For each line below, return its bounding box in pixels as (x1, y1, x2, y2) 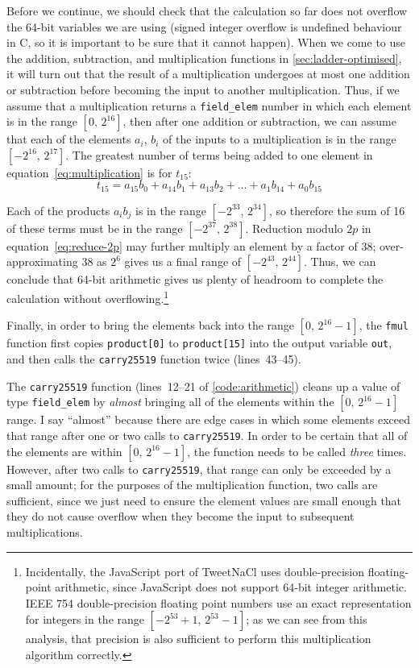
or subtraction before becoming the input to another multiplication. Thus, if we (6, 81, 400, 98)
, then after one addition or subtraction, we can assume (122, 113, 396, 130)
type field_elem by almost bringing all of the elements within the (6, 393, 334, 410)
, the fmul (359, 317, 409, 334)
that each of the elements (6, 131, 131, 147)
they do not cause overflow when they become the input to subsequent (6, 508, 355, 525)
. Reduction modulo (245, 219, 343, 236)
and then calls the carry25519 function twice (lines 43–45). (6, 350, 301, 367)
